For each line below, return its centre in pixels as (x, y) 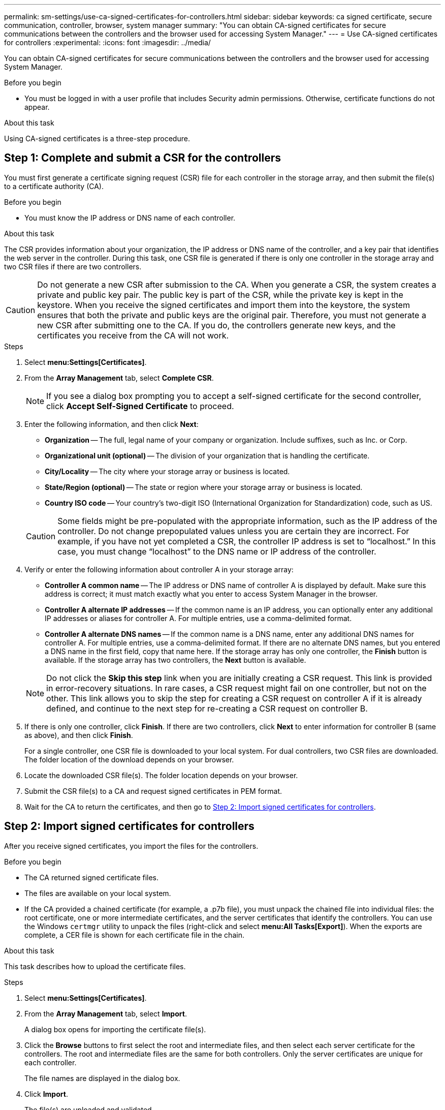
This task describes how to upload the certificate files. (95, 966)
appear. (37, 107)
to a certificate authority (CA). (54, 186)
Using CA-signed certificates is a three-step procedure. (97, 138)
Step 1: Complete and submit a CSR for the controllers (142, 158)
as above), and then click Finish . (79, 735)
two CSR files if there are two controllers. (73, 266)
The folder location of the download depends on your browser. (129, 759)
